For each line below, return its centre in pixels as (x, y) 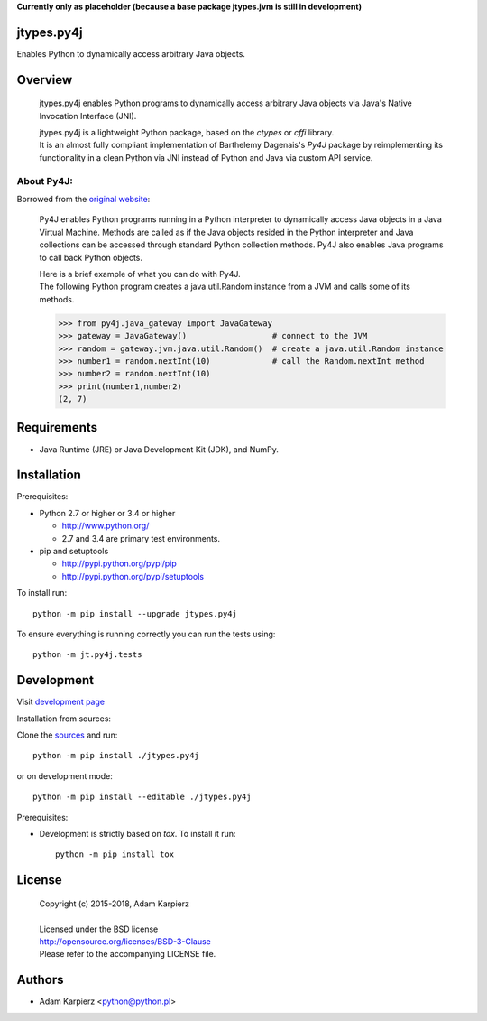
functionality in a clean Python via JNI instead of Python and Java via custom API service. (206, 157)
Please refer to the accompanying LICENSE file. (128, 954)
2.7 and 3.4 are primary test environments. (141, 538)
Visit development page (61, 702)
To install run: (42, 593)
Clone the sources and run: (67, 735)
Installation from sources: (64, 719)
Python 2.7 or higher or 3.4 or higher (107, 513)
